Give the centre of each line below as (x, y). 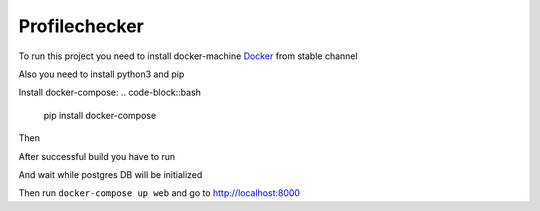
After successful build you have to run (97, 156)
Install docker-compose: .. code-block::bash (110, 92)
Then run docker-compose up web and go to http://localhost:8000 (159, 193)
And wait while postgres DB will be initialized (110, 174)
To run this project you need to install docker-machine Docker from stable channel (188, 56)
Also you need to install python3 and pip (101, 74)
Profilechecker (81, 26)
